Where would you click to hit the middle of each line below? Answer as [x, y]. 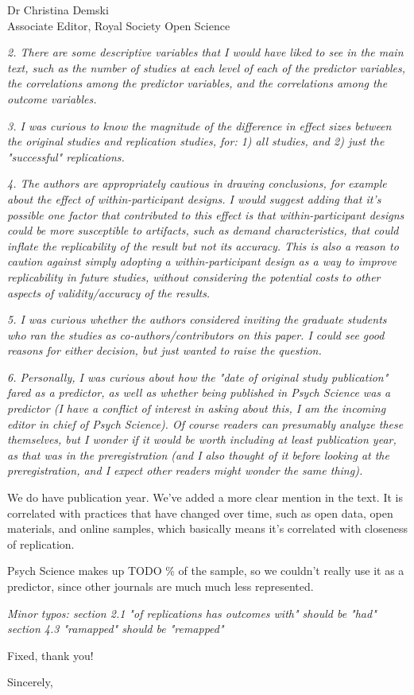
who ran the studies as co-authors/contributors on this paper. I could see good [196, 334]
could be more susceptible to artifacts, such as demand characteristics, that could [203, 230]
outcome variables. [52, 98]
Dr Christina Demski [58, 10]
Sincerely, [30, 682]
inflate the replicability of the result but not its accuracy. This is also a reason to [203, 245]
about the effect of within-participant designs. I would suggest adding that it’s [194, 198]
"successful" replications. [66, 156]
